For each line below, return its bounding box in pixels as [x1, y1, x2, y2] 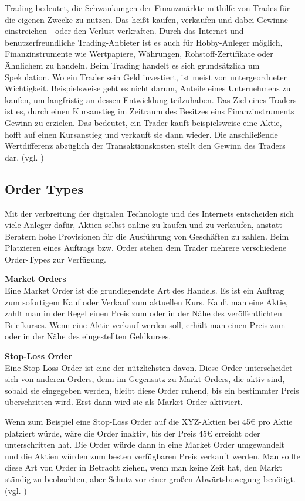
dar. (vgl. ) [5, 151, 44, 163]
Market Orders [5, 272, 66, 285]
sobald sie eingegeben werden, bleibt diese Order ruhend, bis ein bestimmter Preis [5, 384, 299, 396]
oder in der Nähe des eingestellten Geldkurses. [5, 330, 171, 342]
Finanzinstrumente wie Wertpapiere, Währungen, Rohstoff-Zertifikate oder [5, 47, 273, 60]
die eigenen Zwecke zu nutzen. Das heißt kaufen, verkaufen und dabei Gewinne [5, 13, 289, 25]
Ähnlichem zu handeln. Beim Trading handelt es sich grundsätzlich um [5, 59, 260, 71]
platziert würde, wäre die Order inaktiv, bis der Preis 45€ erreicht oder [5, 427, 260, 439]
